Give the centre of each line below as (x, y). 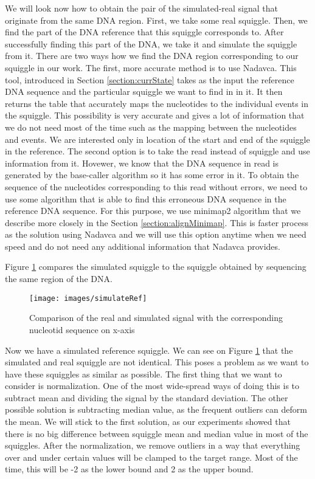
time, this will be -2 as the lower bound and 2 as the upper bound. (129, 469)
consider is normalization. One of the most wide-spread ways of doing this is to (152, 386)
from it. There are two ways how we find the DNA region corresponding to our (152, 56)
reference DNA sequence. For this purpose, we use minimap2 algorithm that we (153, 211)
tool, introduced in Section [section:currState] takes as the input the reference (150, 79)
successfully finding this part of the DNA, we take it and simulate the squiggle (151, 43)
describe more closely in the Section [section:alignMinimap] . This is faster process (157, 222)
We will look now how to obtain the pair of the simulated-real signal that (142, 8)
